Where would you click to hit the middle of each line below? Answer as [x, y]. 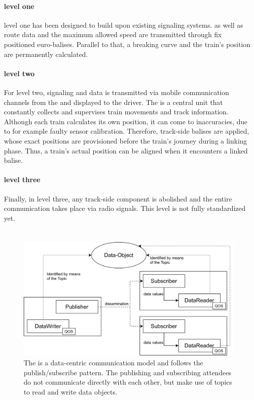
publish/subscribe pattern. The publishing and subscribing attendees [128, 372]
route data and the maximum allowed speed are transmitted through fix [113, 34]
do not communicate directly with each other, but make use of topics [128, 382]
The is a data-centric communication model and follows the [113, 363]
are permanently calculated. [46, 54]
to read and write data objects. [71, 391]
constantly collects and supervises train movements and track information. [116, 112]
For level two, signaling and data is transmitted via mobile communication [117, 92]
